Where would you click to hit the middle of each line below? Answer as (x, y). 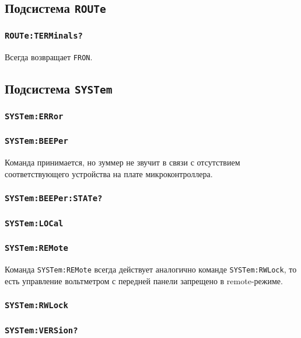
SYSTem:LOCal (34, 223)
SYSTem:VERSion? (41, 330)
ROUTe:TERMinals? (44, 36)
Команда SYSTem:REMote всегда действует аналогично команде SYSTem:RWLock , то (151, 269)
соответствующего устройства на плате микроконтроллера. (109, 173)
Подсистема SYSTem (59, 89)
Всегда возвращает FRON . (49, 57)
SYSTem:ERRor (34, 117)
